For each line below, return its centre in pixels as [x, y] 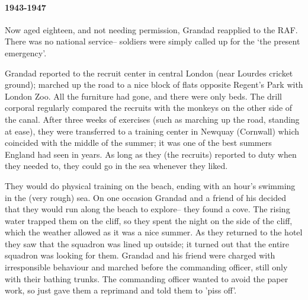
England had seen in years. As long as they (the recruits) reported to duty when [151, 154]
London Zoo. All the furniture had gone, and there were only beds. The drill [143, 96]
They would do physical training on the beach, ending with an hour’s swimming [150, 185]
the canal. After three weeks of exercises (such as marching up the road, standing [152, 119]
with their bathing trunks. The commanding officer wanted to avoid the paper [147, 278]
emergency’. [26, 52]
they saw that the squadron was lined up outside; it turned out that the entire [147, 243]
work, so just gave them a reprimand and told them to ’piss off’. [121, 290]
